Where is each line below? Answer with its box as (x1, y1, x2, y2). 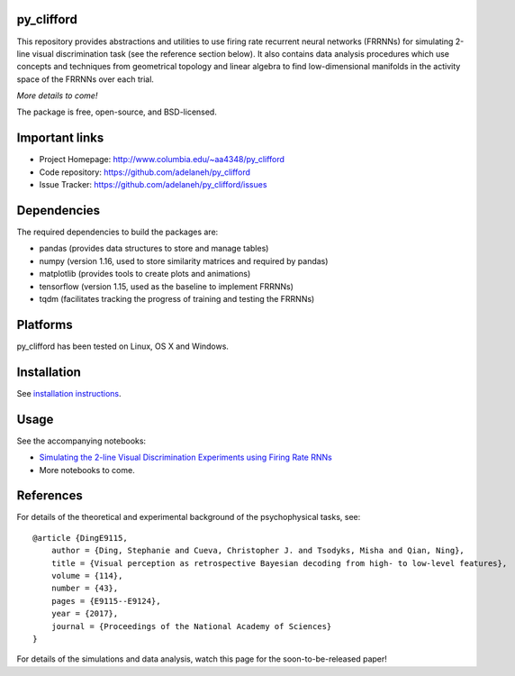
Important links (16, 131, 104, 146)
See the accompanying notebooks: (16, 435, 147, 446)
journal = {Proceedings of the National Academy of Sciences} (50, 621, 332, 631)
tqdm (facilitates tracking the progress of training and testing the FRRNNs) (39, 294, 315, 305)
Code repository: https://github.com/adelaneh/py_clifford (39, 167, 251, 178)
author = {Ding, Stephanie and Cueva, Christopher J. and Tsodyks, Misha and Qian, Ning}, (50, 545, 465, 556)
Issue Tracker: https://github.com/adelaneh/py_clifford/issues (39, 179, 267, 190)
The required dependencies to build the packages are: (16, 226, 219, 238)
